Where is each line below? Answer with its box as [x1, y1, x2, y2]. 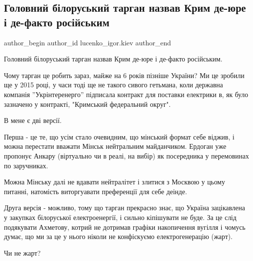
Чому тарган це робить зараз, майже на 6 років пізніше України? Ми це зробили [4, 70, 245, 80]
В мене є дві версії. [4, 115, 62, 125]
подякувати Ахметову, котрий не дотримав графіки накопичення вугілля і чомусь [4, 221, 246, 232]
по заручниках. [4, 160, 48, 170]
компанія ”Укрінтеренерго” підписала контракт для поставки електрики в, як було [4, 89, 248, 99]
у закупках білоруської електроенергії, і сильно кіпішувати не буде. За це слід [4, 212, 237, 222]
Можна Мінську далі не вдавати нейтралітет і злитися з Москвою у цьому [4, 177, 225, 187]
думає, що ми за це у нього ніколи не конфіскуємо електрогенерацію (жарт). [4, 231, 233, 241]
